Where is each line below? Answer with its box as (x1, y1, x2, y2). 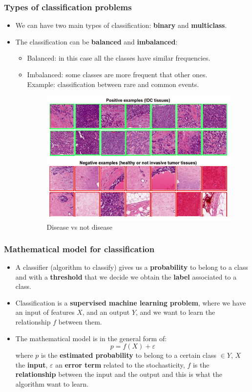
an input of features (15, 307, 75, 317)
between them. (58, 316, 102, 327)
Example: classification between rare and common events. (27, 79, 199, 89)
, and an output (82, 307, 130, 317)
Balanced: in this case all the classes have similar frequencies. (27, 53, 210, 63)
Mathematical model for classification (4, 242, 155, 255)
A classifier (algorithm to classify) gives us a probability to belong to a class (15, 261, 248, 272)
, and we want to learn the (136, 307, 215, 317)
